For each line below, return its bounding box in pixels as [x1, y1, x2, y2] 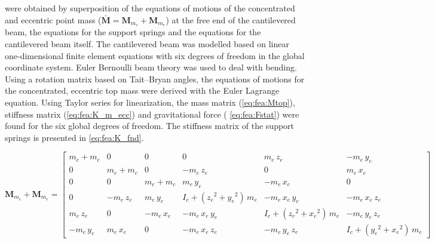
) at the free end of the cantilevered [166, 13, 296, 26]
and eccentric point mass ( [5, 13, 102, 26]
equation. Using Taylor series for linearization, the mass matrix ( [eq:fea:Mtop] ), [5, 96, 295, 109]
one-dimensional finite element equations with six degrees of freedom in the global [5, 49, 305, 61]
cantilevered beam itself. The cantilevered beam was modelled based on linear [5, 38, 289, 50]
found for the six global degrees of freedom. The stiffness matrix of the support [5, 119, 295, 132]
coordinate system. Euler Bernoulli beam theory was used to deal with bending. [5, 61, 297, 73]
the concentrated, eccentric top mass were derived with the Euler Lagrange [5, 84, 280, 97]
